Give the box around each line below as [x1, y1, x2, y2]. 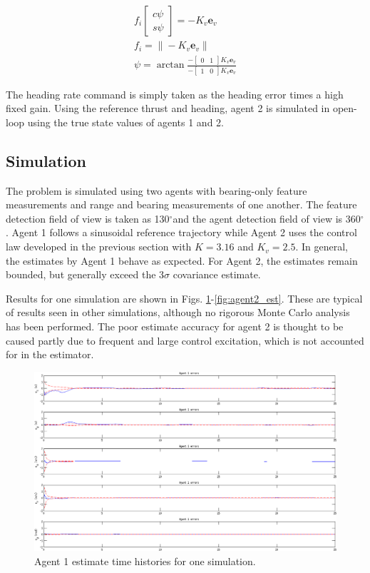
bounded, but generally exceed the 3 [6, 267, 165, 282]
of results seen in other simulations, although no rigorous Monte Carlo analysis [6, 305, 350, 320]
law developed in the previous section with [6, 239, 192, 254]
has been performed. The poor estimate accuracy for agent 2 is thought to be [6, 319, 344, 334]
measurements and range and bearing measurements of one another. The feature [6, 197, 357, 212]
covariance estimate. [173, 267, 261, 282]
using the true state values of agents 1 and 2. [27, 114, 224, 129]
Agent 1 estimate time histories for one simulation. [34, 553, 256, 568]
